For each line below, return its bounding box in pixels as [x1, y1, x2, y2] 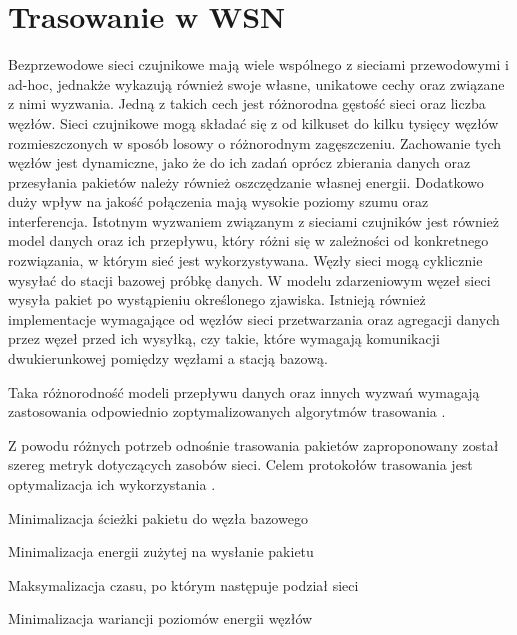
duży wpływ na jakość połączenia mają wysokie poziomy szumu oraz [8, 191, 429, 212]
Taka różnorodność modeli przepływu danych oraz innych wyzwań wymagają [8, 381, 480, 402]
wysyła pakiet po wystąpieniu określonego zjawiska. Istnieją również [8, 289, 426, 310]
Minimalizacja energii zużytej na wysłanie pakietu [8, 541, 314, 562]
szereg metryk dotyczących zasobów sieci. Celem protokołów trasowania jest [8, 454, 473, 475]
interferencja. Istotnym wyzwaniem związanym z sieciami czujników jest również [8, 210, 500, 231]
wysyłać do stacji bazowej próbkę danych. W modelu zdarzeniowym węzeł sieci [8, 269, 491, 290]
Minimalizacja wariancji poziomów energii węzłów [8, 608, 313, 629]
